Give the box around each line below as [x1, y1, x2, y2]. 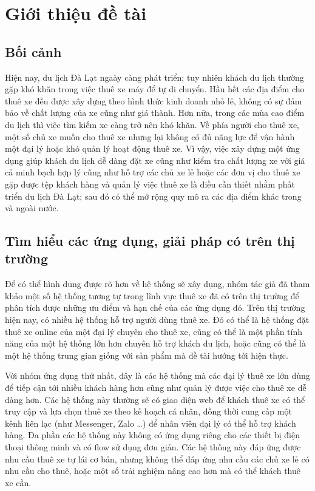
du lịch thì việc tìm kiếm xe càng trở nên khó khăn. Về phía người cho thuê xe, [5, 118, 299, 130]
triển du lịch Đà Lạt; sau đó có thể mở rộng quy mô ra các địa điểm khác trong [5, 189, 302, 202]
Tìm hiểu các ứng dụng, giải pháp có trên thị [5, 231, 295, 250]
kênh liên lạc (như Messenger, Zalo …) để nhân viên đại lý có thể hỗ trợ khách [5, 416, 296, 429]
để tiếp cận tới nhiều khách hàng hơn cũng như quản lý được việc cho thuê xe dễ [5, 381, 307, 394]
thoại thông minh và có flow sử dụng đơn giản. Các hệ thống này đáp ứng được [5, 441, 301, 453]
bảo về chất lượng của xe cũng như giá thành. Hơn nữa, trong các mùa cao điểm [5, 106, 305, 119]
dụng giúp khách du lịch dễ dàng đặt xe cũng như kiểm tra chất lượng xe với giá [5, 154, 305, 166]
